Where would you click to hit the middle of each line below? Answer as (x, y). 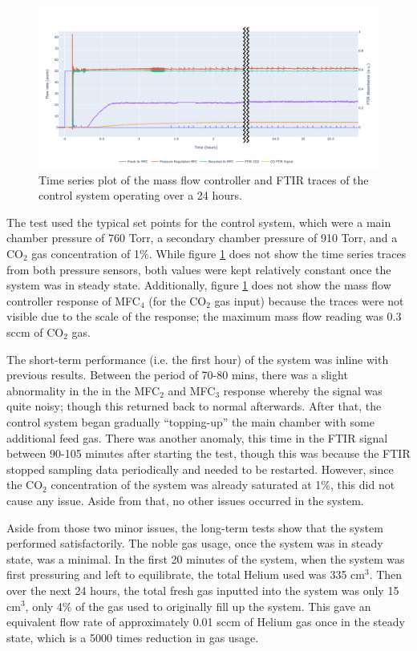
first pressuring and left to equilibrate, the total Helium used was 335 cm (186, 574)
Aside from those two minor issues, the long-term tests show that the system (195, 527)
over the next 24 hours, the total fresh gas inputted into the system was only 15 (203, 590)
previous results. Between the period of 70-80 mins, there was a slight (177, 375)
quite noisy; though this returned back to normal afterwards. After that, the (194, 406)
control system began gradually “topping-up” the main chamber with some (190, 421)
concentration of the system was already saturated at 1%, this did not (223, 485)
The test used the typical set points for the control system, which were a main (199, 222)
